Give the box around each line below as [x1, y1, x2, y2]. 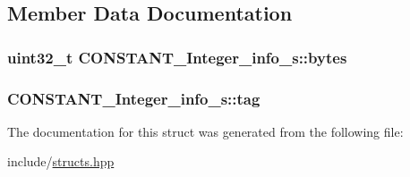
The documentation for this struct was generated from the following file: [7, 122, 404, 140]
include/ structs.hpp [7, 152, 115, 171]
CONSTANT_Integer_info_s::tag [7, 87, 261, 109]
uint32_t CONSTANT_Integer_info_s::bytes [7, 46, 347, 68]
